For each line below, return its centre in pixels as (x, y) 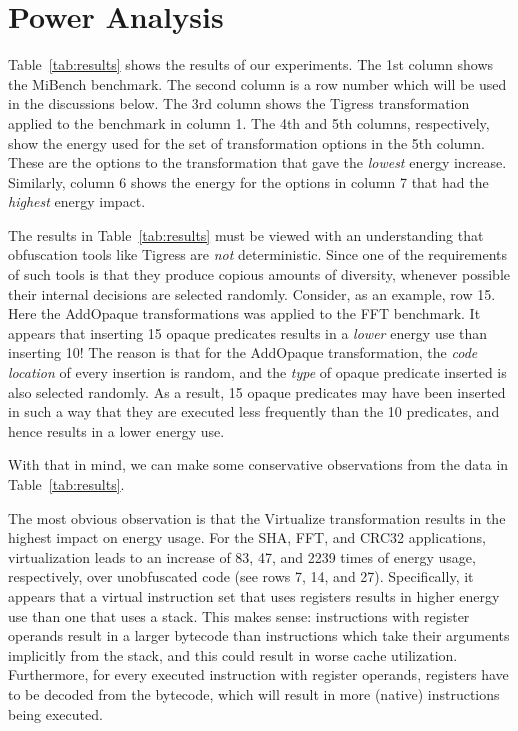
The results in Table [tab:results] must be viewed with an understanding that (246, 234)
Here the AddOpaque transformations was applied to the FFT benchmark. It (244, 313)
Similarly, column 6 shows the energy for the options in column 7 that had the (248, 181)
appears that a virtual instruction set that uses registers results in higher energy (254, 595)
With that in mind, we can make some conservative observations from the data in (258, 464)
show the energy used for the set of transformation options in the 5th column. (246, 142)
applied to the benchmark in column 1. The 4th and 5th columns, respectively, (249, 122)
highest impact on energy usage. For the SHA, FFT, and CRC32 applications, (247, 537)
